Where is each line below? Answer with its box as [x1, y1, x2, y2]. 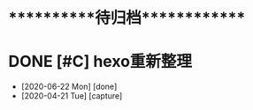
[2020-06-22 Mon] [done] [20, 81, 118, 92]
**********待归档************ [8, 8, 246, 28]
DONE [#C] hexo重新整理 [8, 52, 192, 71]
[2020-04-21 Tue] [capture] [20, 91, 123, 101]
